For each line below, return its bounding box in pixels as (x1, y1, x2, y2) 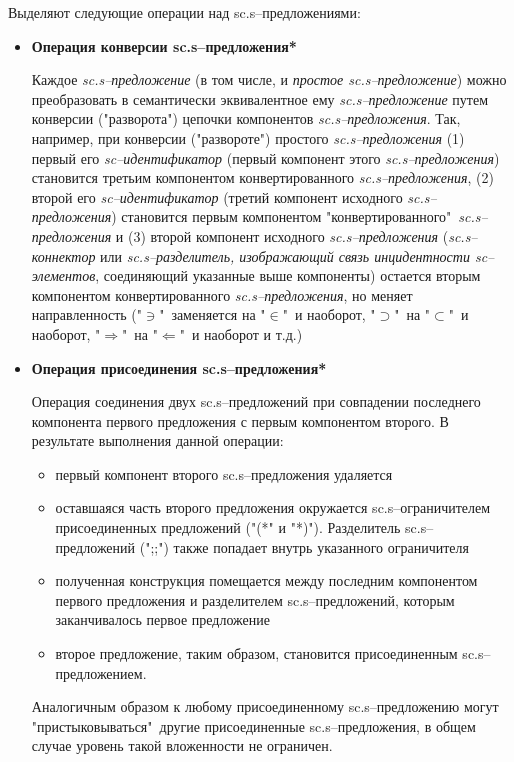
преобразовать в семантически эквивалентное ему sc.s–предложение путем (31, 88, 489, 109)
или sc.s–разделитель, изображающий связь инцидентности (100, 245, 470, 266)
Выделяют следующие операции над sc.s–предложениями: (8, 2, 361, 22)
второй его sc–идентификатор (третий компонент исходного (31, 186, 403, 207)
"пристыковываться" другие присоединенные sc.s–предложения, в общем (31, 715, 476, 736)
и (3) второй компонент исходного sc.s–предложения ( (115, 225, 449, 246)
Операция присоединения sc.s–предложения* (31, 357, 327, 378)
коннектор (31, 245, 96, 266)
